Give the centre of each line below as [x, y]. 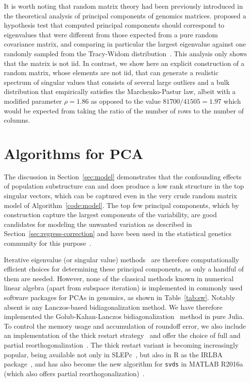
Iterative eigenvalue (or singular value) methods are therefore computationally [122, 259]
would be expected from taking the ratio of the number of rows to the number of [124, 110]
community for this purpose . [48, 243]
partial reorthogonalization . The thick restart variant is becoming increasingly [121, 344]
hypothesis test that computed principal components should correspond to [114, 25]
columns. [17, 120]
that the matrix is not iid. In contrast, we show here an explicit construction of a [124, 63]
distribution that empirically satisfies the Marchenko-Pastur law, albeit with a [120, 91]
